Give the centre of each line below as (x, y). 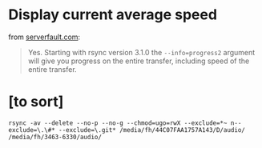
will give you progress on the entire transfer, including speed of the (139, 61)
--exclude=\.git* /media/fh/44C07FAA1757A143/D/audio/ (152, 130)
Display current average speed (113, 15)
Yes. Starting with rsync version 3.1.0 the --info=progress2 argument (141, 52)
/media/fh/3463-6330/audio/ (55, 137)
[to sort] (36, 102)
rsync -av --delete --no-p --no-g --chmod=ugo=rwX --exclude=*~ (118, 123)
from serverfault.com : (44, 37)
